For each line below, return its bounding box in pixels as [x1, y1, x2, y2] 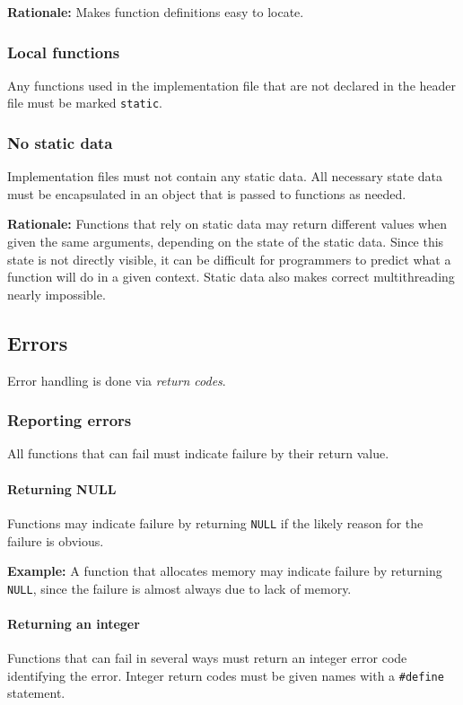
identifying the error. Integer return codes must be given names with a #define [7, 666, 444, 684]
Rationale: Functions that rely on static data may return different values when [7, 214, 448, 233]
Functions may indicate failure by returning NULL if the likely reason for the [7, 513, 424, 532]
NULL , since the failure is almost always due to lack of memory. [7, 579, 352, 597]
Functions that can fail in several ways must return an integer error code [7, 648, 407, 667]
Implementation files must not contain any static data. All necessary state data [7, 167, 443, 186]
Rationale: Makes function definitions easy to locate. [7, 3, 304, 21]
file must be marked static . [7, 93, 162, 112]
